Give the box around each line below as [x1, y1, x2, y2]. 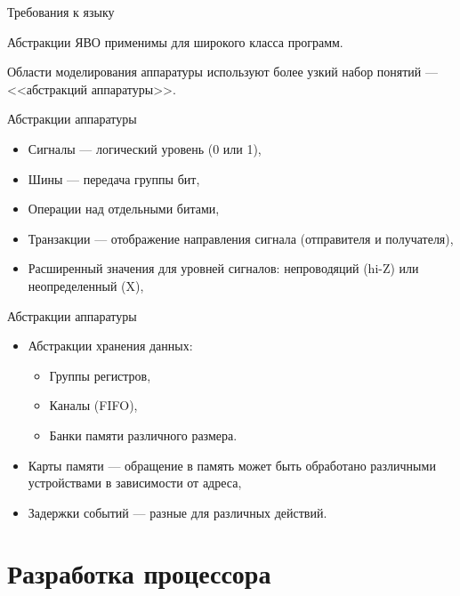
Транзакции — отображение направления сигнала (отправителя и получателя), [28, 229, 454, 247]
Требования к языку [7, 3, 115, 20]
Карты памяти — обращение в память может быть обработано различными [28, 455, 436, 474]
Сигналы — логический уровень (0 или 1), [28, 139, 262, 157]
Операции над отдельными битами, [28, 199, 220, 218]
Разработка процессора [7, 555, 271, 592]
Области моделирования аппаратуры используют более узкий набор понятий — [7, 62, 438, 81]
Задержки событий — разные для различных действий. [28, 503, 327, 521]
